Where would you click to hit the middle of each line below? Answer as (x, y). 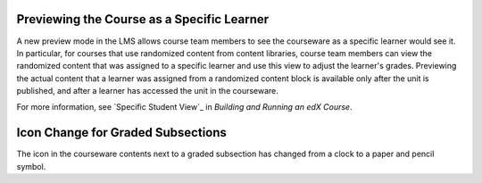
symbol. (31, 166)
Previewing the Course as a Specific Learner (143, 19)
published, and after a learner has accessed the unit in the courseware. (147, 91)
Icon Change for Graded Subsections (122, 133)
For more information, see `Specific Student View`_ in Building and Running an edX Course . (184, 107)
